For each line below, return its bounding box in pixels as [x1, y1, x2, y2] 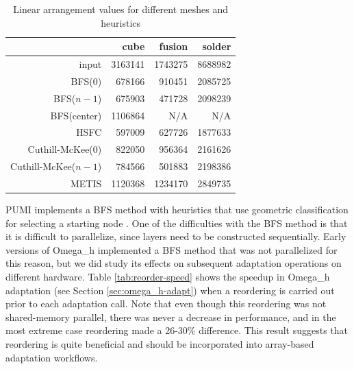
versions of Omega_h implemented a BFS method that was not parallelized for [5, 242, 338, 257]
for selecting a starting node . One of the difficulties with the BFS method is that [5, 215, 348, 230]
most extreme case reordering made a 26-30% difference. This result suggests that [5, 323, 349, 337]
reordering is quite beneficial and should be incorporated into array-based [5, 336, 314, 350]
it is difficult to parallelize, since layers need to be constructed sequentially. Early [5, 229, 346, 243]
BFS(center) [50, 108, 102, 122]
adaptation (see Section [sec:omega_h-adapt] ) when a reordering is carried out [5, 283, 335, 297]
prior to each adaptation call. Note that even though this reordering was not [5, 296, 327, 311]
